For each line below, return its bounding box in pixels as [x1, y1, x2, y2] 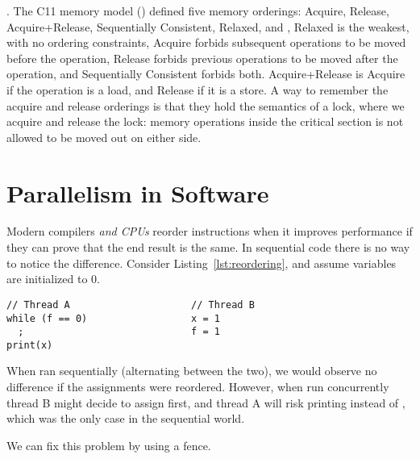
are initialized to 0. [6, 270, 100, 287]
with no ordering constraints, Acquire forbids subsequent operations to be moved [6, 34, 406, 51]
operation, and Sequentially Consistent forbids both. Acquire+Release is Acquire [6, 65, 405, 82]
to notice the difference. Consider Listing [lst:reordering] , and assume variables [6, 254, 397, 271]
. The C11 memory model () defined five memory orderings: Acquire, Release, [6, 2, 389, 19]
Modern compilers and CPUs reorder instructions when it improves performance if [6, 223, 413, 240]
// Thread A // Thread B [6, 298, 255, 311]
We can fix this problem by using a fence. [6, 436, 211, 453]
